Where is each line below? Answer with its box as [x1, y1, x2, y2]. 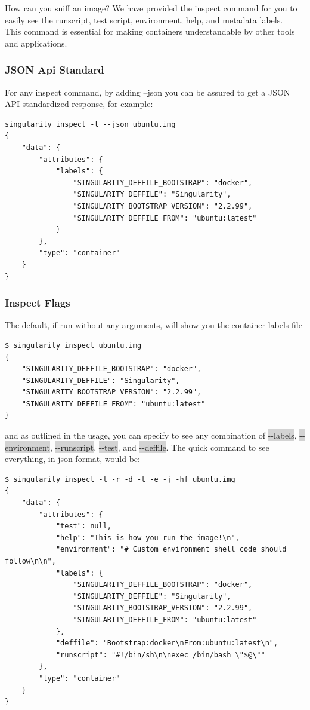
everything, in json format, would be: [5, 452, 140, 465]
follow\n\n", [5, 557, 56, 565]
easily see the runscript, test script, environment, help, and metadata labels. [5, 13, 283, 26]
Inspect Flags [5, 295, 70, 310]
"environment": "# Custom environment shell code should [55, 545, 287, 554]
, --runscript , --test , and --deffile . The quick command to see [49, 440, 269, 453]
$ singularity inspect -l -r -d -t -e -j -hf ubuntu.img [5, 475, 235, 483]
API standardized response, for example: [5, 97, 153, 110]
